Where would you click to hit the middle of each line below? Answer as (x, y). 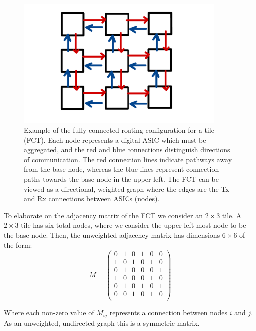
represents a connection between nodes (168, 312)
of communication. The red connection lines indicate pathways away (128, 159)
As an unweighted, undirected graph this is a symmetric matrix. (102, 322)
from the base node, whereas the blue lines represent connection (122, 169)
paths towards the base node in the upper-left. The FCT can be (121, 179)
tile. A (232, 215)
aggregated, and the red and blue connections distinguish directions (127, 150)
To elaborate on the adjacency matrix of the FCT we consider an (103, 215)
